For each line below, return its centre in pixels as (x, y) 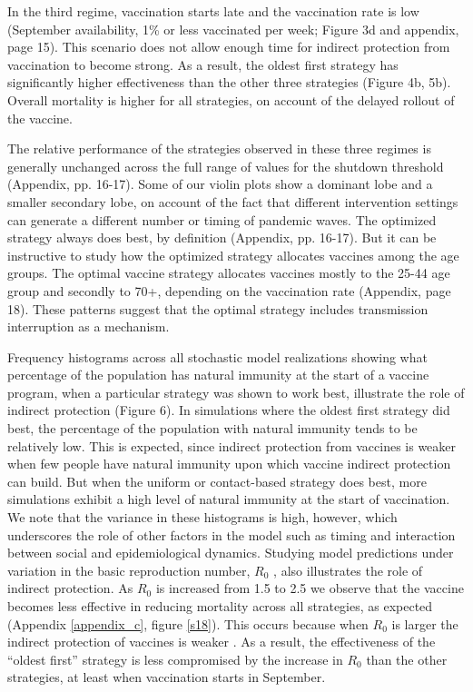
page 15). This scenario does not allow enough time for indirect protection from (229, 47)
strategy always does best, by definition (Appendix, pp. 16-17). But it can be (222, 237)
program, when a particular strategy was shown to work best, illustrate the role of (236, 392)
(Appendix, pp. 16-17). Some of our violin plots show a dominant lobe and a (220, 184)
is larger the (425, 623)
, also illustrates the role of (348, 570)
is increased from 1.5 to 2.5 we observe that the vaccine (310, 588)
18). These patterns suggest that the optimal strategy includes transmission (218, 308)
